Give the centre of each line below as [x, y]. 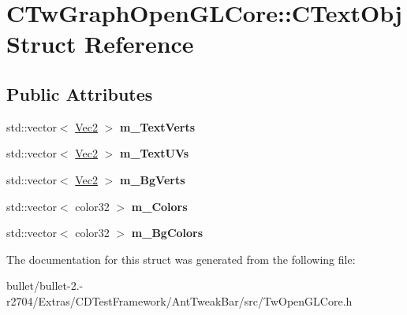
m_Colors [159, 206]
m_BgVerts [153, 179]
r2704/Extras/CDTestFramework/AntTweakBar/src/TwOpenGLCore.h [179, 300]
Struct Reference [100, 44]
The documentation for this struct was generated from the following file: [181, 259]
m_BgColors [167, 233]
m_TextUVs [155, 153]
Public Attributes [80, 93]
